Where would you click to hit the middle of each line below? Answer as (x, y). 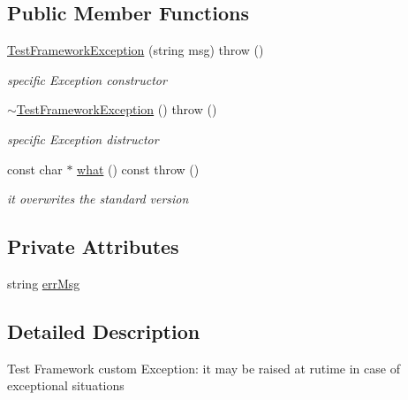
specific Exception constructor (87, 79)
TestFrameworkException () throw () (117, 109)
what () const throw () (138, 169)
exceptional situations (66, 385)
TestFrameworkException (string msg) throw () (136, 50)
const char (35, 169)
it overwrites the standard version (98, 199)
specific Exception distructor (83, 138)
